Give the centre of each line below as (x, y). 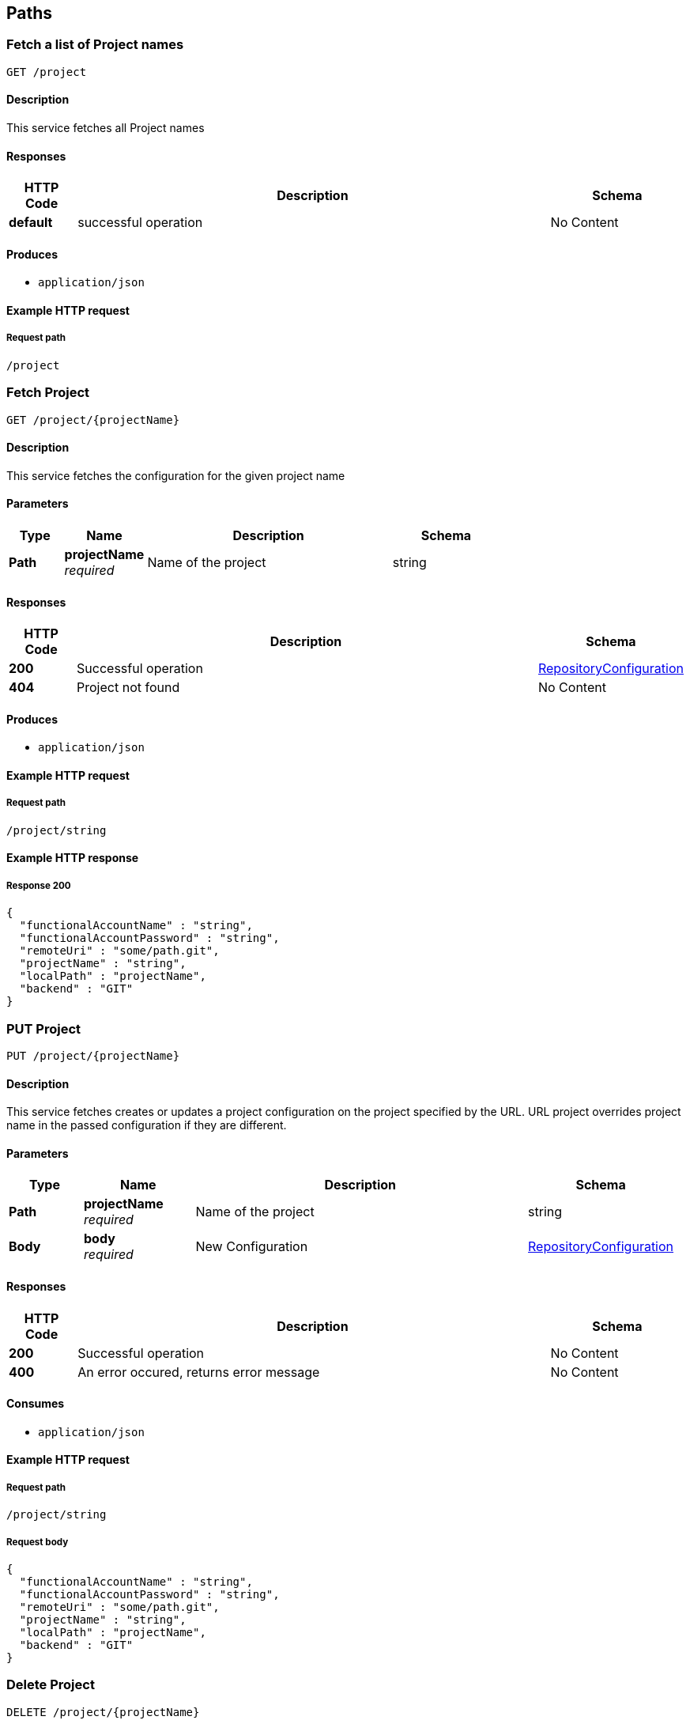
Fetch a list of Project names (95, 45)
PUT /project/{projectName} (93, 1056)
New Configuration (252, 1247)
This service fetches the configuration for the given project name (176, 475)
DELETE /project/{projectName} (103, 1712)
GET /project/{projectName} (93, 420)
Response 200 (39, 885)
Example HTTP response (73, 858)
